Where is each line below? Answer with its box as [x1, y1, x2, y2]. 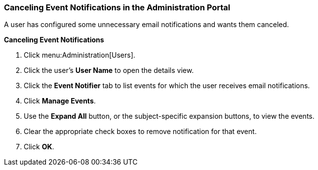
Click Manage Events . [24, 97, 96, 105]
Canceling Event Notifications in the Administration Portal [4, 2, 231, 12]
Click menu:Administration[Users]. [24, 51, 135, 60]
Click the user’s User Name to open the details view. [24, 66, 194, 75]
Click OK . [24, 142, 54, 151]
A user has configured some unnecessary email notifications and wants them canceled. [4, 20, 289, 29]
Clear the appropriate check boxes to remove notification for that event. [24, 127, 257, 136]
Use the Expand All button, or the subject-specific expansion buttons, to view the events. [24, 112, 315, 121]
